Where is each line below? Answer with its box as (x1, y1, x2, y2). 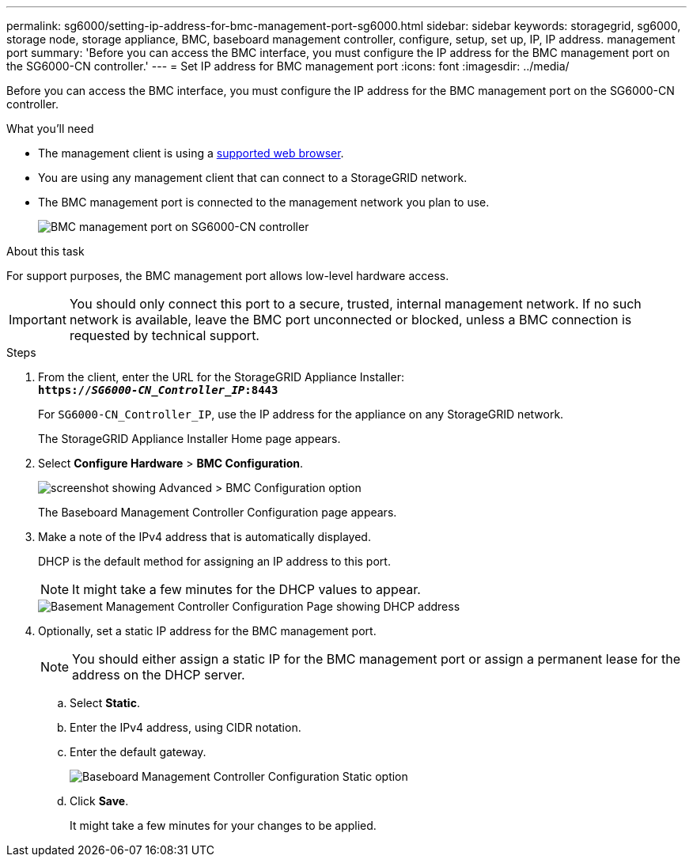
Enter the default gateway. (70, 745, 206, 759)
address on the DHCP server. (72, 667, 245, 683)
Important (9, 312, 66, 327)
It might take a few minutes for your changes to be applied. (70, 819, 377, 832)
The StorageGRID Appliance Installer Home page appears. (38, 432, 341, 445)
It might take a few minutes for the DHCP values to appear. (72, 581, 421, 597)
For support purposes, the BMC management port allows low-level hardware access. (6, 269, 449, 282)
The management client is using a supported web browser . (38, 146, 344, 160)
